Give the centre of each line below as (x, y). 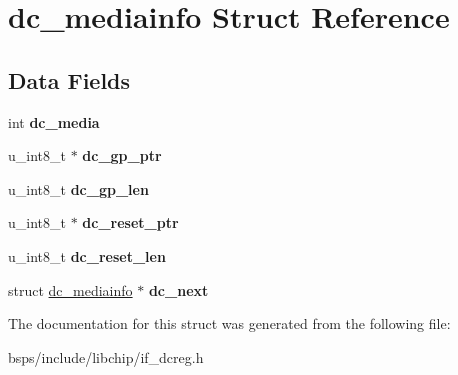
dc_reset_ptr (130, 222)
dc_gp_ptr (122, 155)
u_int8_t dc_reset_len (87, 255)
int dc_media (54, 121)
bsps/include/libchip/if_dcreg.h (106, 356)
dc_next (178, 289)
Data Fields (69, 79)
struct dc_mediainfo (70, 289)
